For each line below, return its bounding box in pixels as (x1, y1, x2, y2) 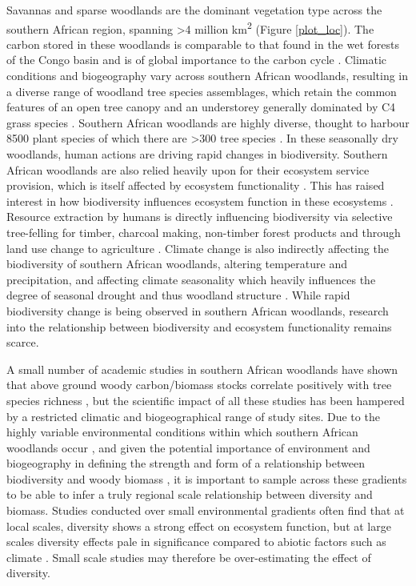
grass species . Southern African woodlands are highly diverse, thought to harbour (6, 114, 410, 130)
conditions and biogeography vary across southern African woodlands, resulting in (6, 67, 409, 84)
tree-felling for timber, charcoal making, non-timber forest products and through (6, 223, 401, 240)
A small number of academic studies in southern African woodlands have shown (6, 360, 398, 377)
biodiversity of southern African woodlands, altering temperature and (6, 255, 347, 272)
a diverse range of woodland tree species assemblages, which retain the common (6, 82, 397, 99)
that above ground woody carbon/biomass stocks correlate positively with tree (6, 376, 392, 393)
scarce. (6, 334, 39, 351)
